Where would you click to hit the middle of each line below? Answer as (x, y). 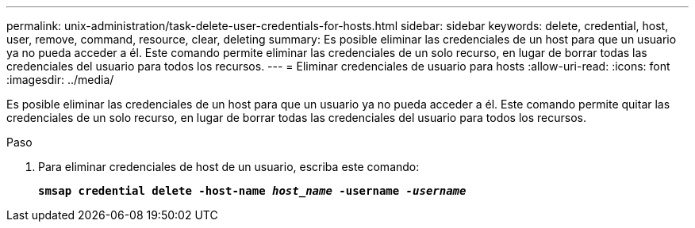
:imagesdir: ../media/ (60, 80)
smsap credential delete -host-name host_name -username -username (252, 191)
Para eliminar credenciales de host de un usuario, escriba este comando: (229, 167)
